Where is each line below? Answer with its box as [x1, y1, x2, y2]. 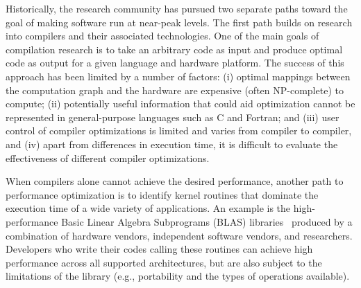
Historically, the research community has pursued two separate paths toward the [6, 1, 348, 15]
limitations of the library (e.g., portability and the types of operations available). [6, 269, 350, 283]
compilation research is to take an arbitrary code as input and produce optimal [6, 42, 343, 56]
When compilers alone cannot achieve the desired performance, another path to [6, 174, 344, 188]
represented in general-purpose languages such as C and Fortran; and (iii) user [6, 109, 339, 124]
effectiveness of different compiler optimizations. [6, 150, 210, 165]
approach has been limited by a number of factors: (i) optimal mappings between [6, 69, 351, 83]
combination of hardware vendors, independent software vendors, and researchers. [6, 228, 353, 242]
